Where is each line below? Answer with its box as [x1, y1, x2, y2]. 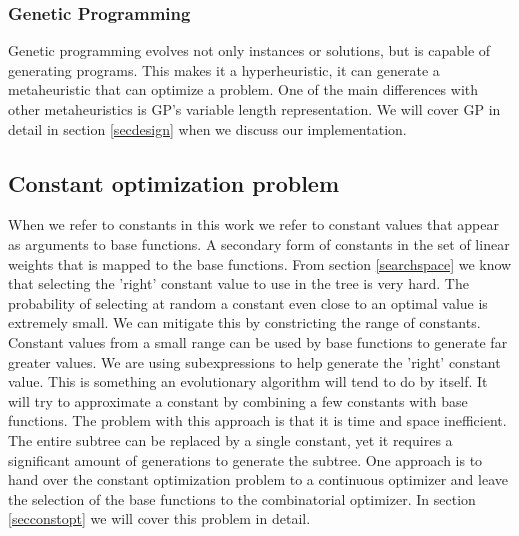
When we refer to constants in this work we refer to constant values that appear [8, 214, 499, 235]
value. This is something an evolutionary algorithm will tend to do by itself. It [8, 371, 488, 392]
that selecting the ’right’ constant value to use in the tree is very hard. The [8, 273, 469, 294]
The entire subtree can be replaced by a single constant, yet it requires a [8, 429, 453, 450]
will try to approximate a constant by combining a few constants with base [8, 390, 468, 411]
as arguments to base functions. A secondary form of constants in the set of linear [8, 233, 510, 254]
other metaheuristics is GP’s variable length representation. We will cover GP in [8, 99, 501, 119]
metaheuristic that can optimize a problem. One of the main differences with [8, 79, 479, 100]
